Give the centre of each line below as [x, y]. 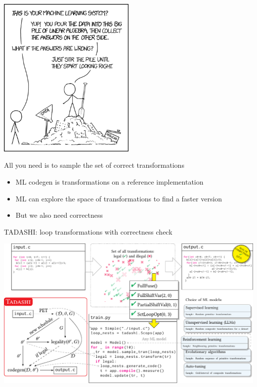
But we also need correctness [59, 215]
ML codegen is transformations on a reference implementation [109, 182]
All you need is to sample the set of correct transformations [94, 165]
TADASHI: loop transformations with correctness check [88, 231]
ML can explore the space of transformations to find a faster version [119, 198]
